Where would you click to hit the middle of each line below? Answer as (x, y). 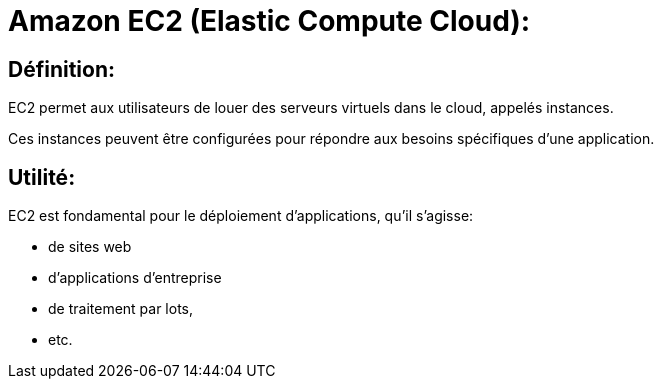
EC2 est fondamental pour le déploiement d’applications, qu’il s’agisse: (241, 216)
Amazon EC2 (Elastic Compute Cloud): (269, 21)
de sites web (90, 247)
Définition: (62, 69)
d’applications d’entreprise (135, 278)
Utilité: (42, 177)
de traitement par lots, (121, 309)
